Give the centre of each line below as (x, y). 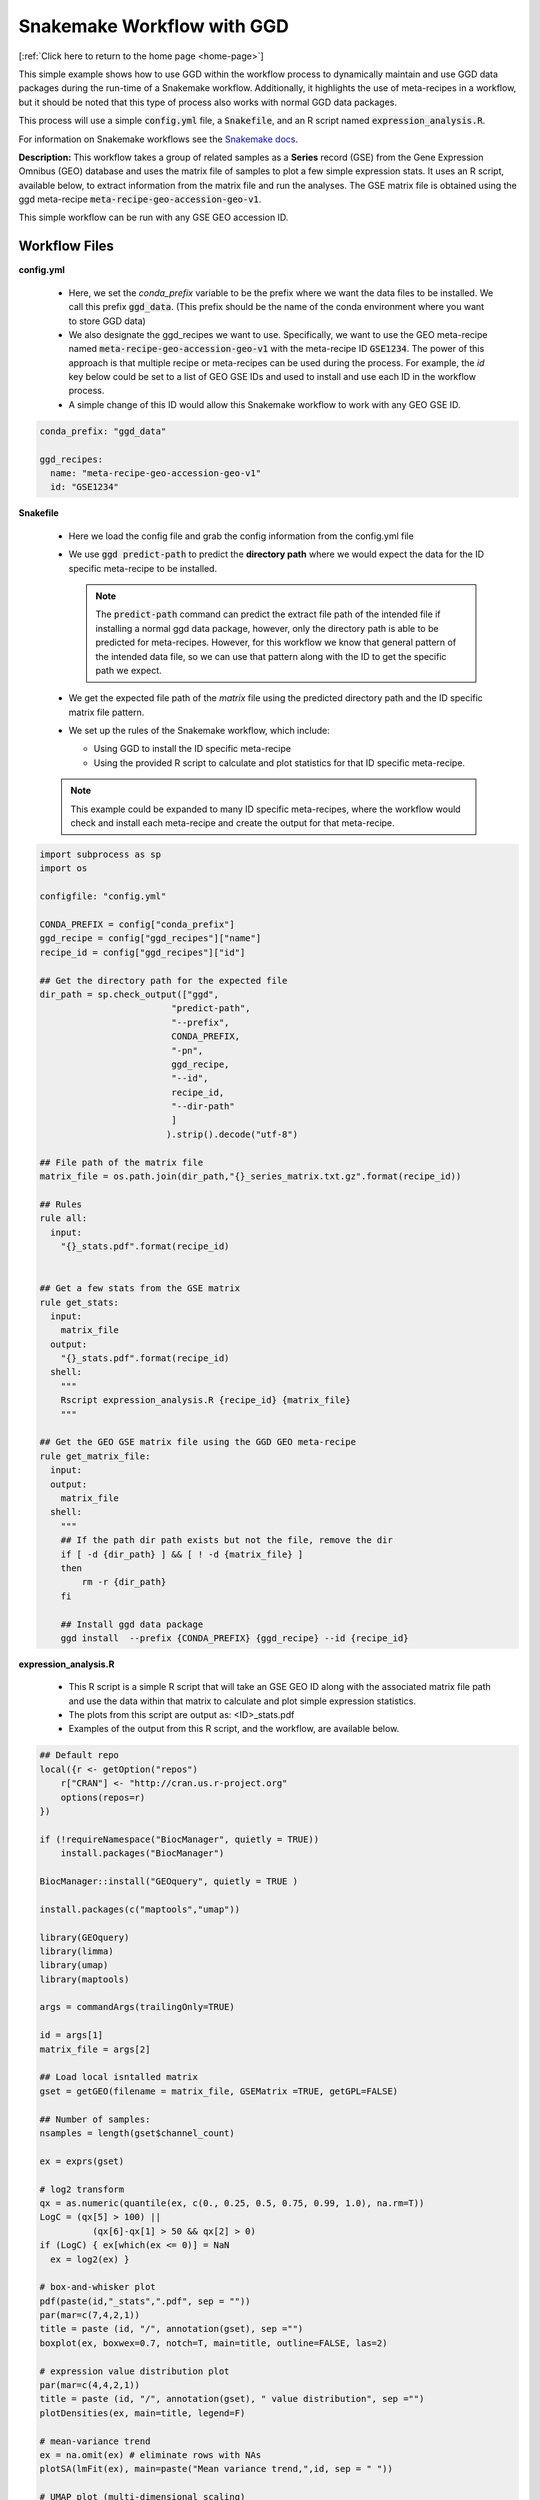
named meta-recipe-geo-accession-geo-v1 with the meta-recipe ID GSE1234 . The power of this (276, 349)
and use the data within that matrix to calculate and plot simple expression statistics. (242, 1701)
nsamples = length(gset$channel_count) (137, 2133)
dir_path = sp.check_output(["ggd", (129, 994)
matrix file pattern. (106, 712)
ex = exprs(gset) (82, 2161)
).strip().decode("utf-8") (232, 1134)
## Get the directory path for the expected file (163, 980)
